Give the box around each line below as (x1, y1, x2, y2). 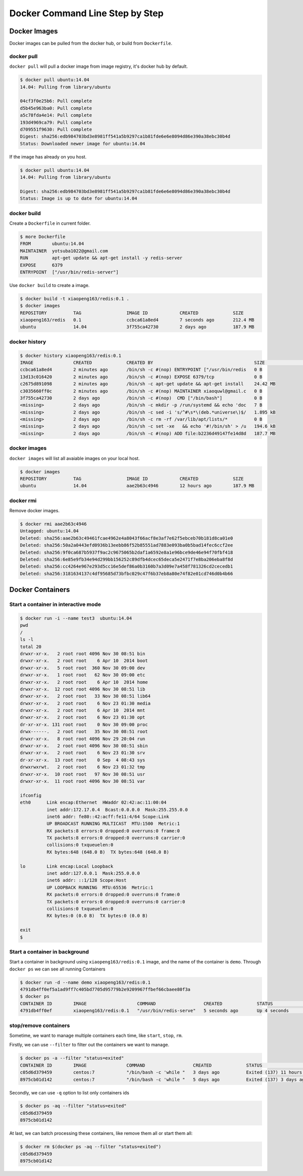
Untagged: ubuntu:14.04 (20, 528, 79, 534)
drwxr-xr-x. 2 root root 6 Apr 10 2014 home (20, 679, 148, 685)
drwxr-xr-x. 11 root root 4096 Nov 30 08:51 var (20, 778, 145, 784)
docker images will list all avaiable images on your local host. (9, 455, 140, 461)
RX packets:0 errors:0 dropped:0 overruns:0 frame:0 (46, 891, 180, 898)
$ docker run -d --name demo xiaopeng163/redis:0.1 (20, 980, 151, 985)
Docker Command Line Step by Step (9, 8, 164, 19)
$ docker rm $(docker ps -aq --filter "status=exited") (20, 1144, 162, 1150)
